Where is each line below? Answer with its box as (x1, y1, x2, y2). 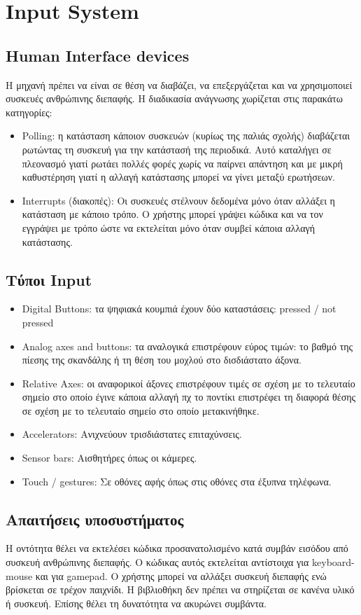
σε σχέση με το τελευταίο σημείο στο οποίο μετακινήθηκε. (22, 403, 260, 417)
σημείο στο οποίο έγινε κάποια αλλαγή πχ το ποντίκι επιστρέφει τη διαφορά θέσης (22, 389, 356, 404)
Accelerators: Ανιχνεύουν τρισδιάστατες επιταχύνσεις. (22, 427, 242, 441)
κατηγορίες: (6, 104, 52, 119)
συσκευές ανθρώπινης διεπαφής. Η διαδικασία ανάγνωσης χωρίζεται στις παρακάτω (6, 91, 343, 106)
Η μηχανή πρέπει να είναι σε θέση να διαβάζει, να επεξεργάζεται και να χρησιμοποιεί (6, 77, 353, 92)
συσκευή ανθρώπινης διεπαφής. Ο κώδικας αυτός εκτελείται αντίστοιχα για (6, 555, 309, 569)
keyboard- (312, 555, 355, 569)
